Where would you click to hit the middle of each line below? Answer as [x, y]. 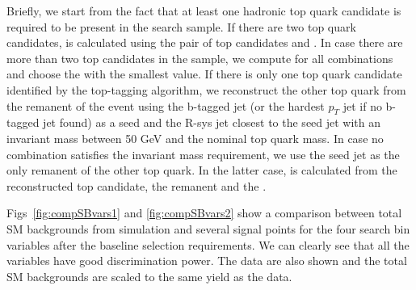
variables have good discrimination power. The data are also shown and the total [207, 261]
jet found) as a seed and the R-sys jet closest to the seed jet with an [212, 122]
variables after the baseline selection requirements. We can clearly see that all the [208, 244]
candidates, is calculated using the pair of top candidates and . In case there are [205, 42]
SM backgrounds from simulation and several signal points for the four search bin [208, 228]
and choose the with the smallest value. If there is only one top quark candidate [204, 74]
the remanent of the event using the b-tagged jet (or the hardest [166, 105]
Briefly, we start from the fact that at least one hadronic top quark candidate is [204, 11]
